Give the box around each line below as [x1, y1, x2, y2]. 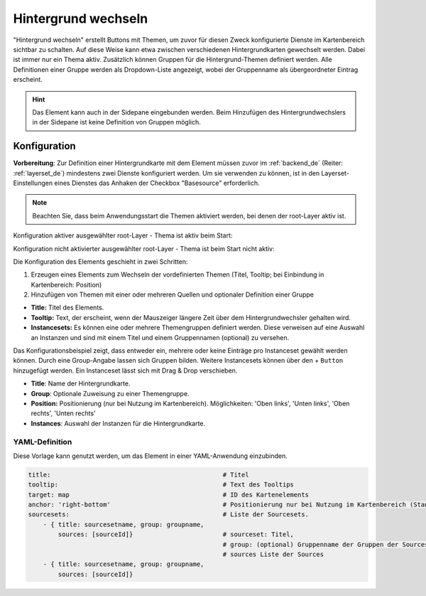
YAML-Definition [13, 437, 72, 447]
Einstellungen [13, 179, 53, 187]
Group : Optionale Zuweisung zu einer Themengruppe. [31, 389, 190, 398]
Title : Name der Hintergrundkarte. [31, 379, 131, 388]
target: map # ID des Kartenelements [28, 491, 309, 499]
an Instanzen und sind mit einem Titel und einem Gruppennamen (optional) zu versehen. [31, 333, 290, 341]
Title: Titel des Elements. [31, 303, 104, 312]
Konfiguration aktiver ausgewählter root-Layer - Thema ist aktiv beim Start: [13, 231, 233, 240]
